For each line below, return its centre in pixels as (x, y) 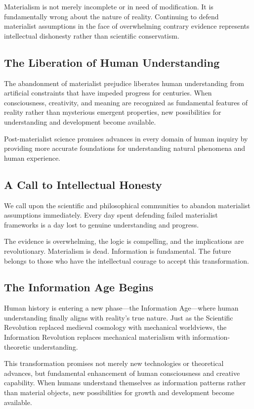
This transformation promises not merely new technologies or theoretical (114, 363)
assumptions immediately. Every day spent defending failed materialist (111, 215)
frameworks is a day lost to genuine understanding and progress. (102, 224)
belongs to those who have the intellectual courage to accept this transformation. (127, 260)
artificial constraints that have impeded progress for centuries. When (108, 93)
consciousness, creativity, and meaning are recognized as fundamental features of (126, 102)
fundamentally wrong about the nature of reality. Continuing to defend (111, 16)
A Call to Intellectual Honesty (83, 184)
